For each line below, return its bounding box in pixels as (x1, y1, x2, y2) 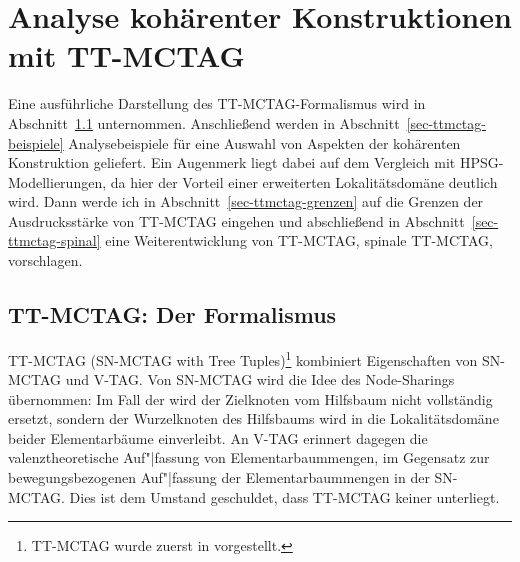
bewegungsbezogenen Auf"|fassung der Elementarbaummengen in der (8, 467, 430, 488)
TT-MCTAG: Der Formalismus (8, 299, 337, 330)
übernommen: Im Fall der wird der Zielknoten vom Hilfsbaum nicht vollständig (8, 388, 493, 409)
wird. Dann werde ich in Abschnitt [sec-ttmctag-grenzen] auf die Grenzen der (8, 191, 484, 212)
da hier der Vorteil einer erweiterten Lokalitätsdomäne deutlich (110, 171, 498, 192)
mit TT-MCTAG (8, 35, 245, 76)
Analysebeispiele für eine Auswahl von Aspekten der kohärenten (68, 132, 461, 153)
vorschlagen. (8, 250, 83, 271)
